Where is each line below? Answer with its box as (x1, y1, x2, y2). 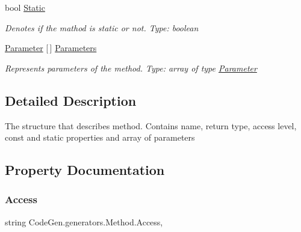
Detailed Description (5, 91, 137, 109)
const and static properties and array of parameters (5, 131, 195, 144)
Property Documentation (5, 160, 165, 179)
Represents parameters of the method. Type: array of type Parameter (5, 61, 257, 74)
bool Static (5, 1, 45, 13)
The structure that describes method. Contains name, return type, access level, (5, 119, 297, 132)
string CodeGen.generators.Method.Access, (5, 215, 163, 228)
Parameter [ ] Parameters (5, 41, 97, 54)
